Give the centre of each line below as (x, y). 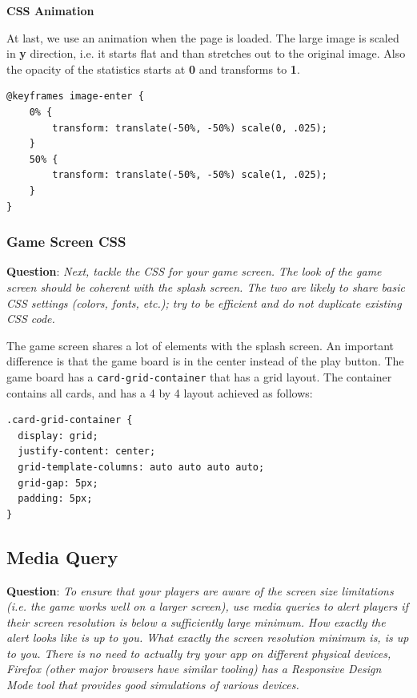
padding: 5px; (55, 499)
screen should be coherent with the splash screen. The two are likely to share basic (206, 286)
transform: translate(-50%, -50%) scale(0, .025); (190, 128)
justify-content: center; (87, 452)
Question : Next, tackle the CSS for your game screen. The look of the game (194, 271)
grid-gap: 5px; (58, 483)
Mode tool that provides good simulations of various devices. (153, 685)
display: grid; (58, 436)
